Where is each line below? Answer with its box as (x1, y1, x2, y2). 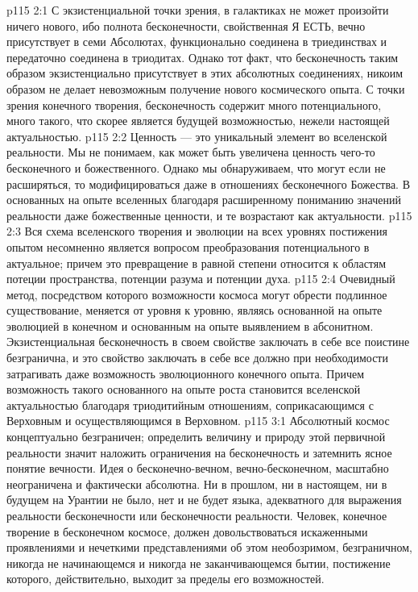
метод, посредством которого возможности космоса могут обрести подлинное (6, 286, 387, 302)
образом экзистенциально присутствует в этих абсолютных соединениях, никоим (6, 65, 404, 81)
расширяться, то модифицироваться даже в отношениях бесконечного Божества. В (6, 175, 410, 192)
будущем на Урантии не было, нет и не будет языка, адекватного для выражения (6, 491, 402, 508)
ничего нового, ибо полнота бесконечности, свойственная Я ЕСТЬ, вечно (6, 17, 366, 34)
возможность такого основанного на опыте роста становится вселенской (6, 381, 361, 398)
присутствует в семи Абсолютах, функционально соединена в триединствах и (6, 33, 387, 50)
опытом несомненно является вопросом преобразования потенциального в (6, 238, 370, 255)
